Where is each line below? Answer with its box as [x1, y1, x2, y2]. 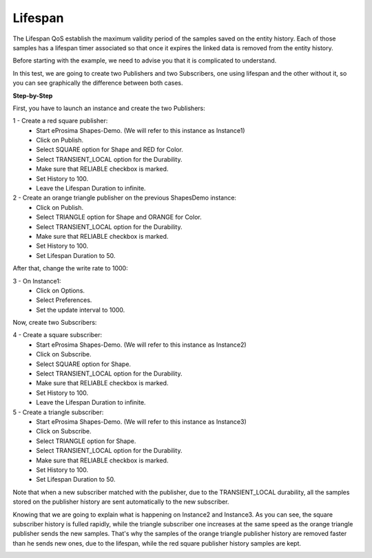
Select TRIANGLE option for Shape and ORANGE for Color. [36, 213, 203, 222]
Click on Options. [36, 286, 85, 294]
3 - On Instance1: [12, 277, 61, 285]
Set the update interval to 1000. [36, 305, 125, 314]
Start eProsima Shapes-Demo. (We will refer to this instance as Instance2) [36, 341, 247, 349]
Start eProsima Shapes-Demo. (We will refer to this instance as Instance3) [36, 418, 247, 426]
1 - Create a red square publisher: [12, 117, 108, 125]
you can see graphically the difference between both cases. [12, 79, 183, 87]
